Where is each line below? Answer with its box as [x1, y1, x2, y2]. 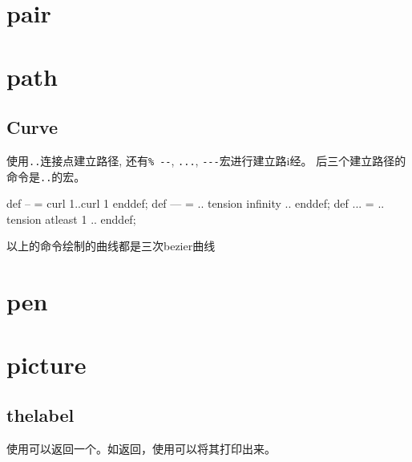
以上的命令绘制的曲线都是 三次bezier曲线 [6, 237, 216, 254]
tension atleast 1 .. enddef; [6, 210, 136, 227]
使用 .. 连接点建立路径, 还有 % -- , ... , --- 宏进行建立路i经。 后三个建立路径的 [6, 152, 406, 168]
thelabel [6, 403, 75, 428]
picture [6, 347, 87, 380]
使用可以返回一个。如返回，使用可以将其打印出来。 [6, 440, 276, 456]
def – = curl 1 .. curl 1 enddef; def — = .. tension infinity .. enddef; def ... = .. [6, 195, 385, 212]
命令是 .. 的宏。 [6, 168, 86, 184]
